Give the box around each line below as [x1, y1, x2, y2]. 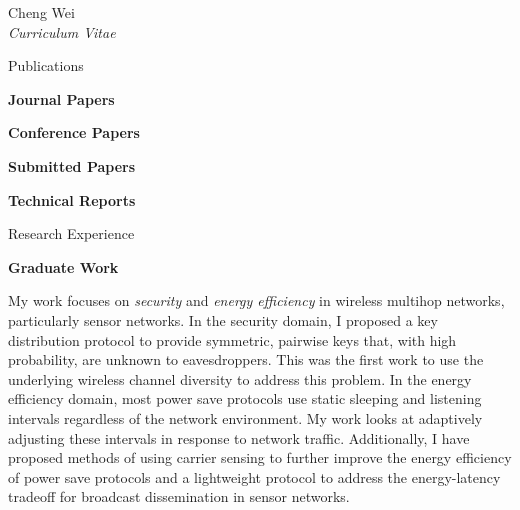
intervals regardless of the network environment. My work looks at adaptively [8, 407, 483, 428]
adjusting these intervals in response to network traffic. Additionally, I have [8, 427, 470, 448]
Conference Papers [8, 122, 140, 143]
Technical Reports [8, 189, 136, 210]
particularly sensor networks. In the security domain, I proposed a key [8, 309, 438, 330]
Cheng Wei [8, 2, 75, 22]
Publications [8, 55, 84, 76]
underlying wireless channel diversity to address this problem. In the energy [8, 368, 472, 389]
